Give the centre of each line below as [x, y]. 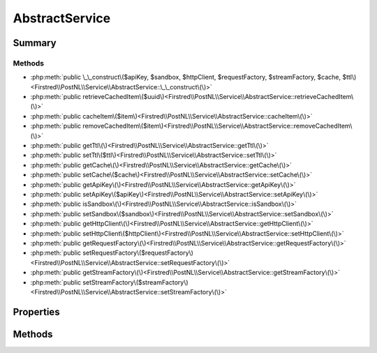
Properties [36, 311]
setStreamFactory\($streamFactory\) [135, 282]
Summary [35, 43]
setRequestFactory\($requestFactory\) [138, 253]
